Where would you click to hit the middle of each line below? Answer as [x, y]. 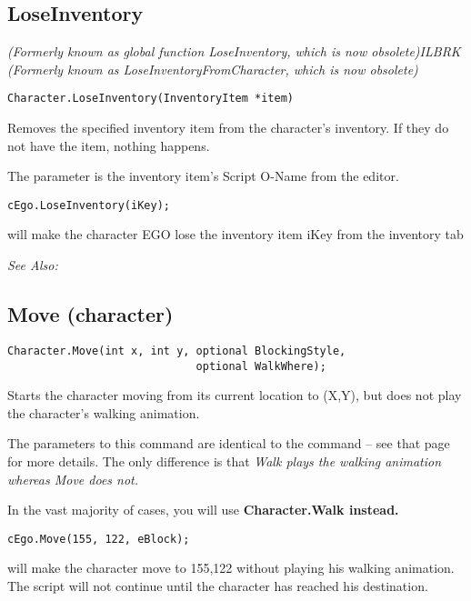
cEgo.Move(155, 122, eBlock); [99, 539]
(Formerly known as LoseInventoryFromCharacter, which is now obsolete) [213, 69]
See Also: [33, 265]
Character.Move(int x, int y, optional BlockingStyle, [177, 351]
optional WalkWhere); [261, 366]
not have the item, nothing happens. [109, 145]
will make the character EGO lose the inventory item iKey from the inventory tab [235, 234]
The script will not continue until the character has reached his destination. [218, 586]
